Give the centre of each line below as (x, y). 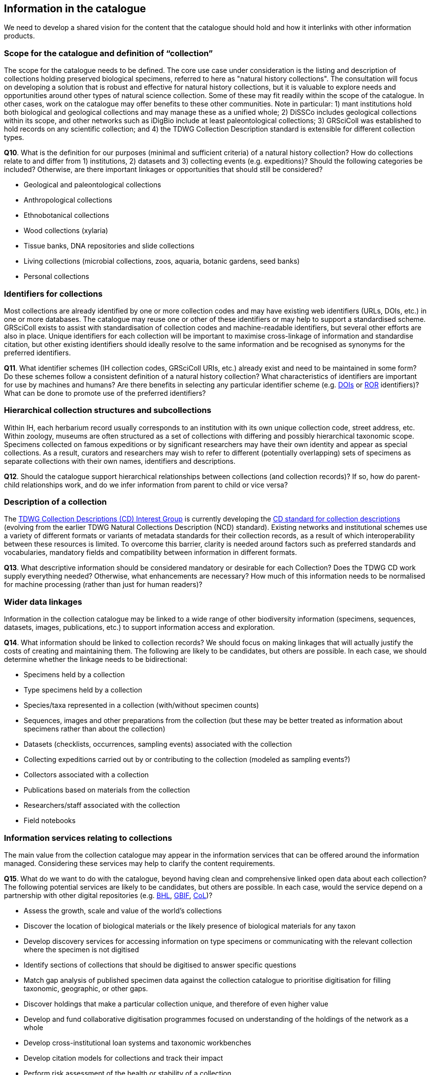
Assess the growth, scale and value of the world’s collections (123, 910)
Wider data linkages (43, 602)
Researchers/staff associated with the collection (102, 805)
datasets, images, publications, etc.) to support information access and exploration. (139, 627)
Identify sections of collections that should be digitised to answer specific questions (160, 965)
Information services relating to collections (88, 838)
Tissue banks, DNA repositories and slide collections (109, 246)
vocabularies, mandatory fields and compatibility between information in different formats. (150, 553)
